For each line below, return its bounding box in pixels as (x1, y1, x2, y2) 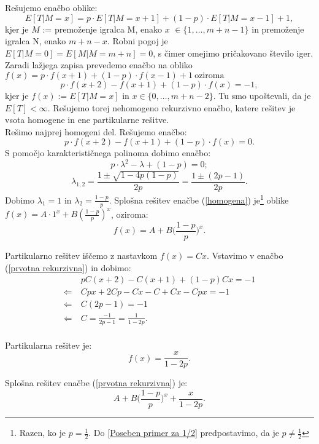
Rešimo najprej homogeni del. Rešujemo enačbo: (5, 125, 187, 138)
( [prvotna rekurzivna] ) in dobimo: (5, 261, 131, 274)
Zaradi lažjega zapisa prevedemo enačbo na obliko (5, 58, 193, 71)
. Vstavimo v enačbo (206, 249, 283, 262)
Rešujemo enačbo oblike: (5, 1, 98, 14)
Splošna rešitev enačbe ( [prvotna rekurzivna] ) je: (5, 376, 188, 389)
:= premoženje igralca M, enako (42, 22, 162, 35)
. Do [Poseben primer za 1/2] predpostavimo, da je (88, 426, 279, 439)
